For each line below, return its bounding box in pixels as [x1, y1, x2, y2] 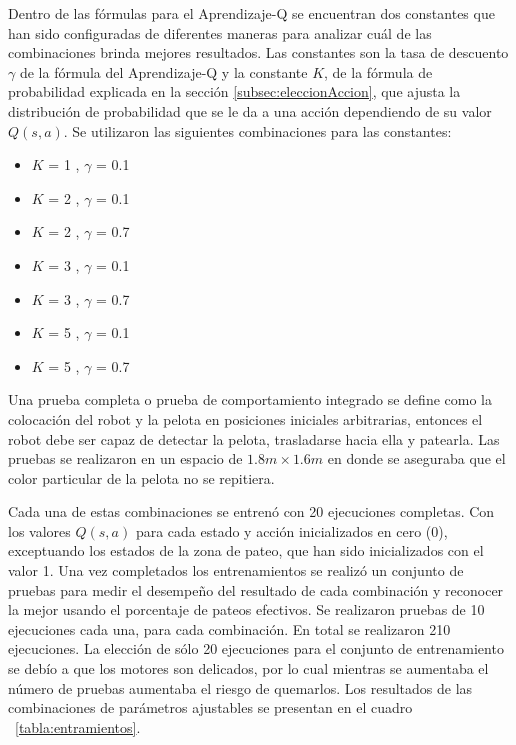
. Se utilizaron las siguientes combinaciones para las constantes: [63, 120, 452, 141]
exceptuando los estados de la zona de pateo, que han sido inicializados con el [8, 540, 484, 561]
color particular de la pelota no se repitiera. [8, 467, 275, 488]
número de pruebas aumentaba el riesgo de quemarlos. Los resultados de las [8, 677, 473, 698]
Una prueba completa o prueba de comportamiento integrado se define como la [8, 389, 492, 410]
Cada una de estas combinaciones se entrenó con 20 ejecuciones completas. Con [8, 501, 495, 522]
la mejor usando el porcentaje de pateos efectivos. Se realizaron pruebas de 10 [8, 599, 485, 620]
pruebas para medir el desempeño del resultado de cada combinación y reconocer [8, 579, 504, 600]
